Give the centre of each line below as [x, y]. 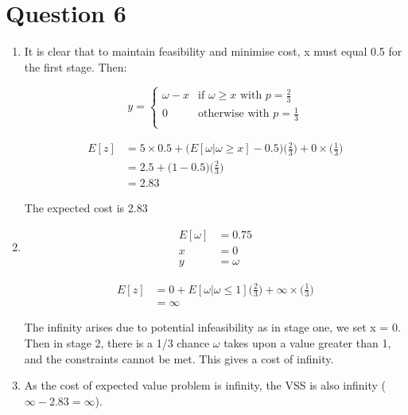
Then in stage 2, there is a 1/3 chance [117, 343]
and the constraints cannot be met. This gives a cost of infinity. [179, 358]
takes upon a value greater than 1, [307, 343]
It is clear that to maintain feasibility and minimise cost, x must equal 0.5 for [213, 51]
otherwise [221, 114]
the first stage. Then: [76, 66]
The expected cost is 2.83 [86, 208]
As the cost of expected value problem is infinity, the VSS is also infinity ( [205, 385]
